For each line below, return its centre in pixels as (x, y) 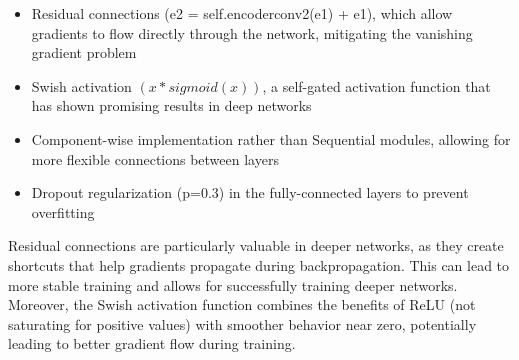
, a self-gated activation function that (376, 85)
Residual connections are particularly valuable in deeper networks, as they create (256, 245)
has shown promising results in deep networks (171, 105)
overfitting (63, 211)
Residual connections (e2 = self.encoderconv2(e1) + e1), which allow (242, 13)
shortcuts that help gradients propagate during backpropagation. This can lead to (259, 264)
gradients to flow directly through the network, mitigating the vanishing (252, 32)
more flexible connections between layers (155, 158)
